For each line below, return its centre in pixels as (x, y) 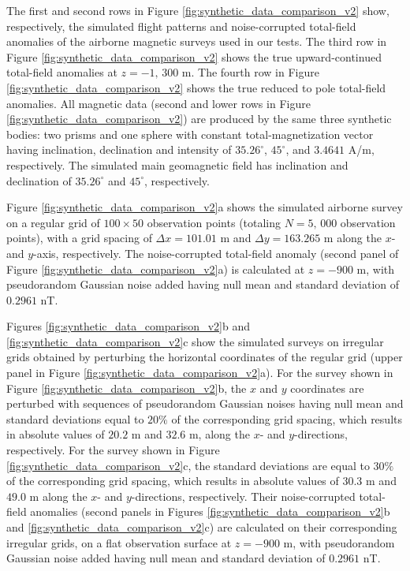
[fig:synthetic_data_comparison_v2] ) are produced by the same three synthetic (199, 119)
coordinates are (327, 388)
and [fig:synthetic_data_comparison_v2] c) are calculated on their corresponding (202, 527)
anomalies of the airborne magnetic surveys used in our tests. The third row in (197, 41)
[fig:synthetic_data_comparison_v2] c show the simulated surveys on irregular (195, 341)
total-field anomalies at (62, 72)
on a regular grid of (53, 222)
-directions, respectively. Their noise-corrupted (243, 496)
